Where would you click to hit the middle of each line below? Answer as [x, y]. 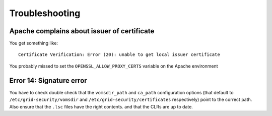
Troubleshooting [45, 13]
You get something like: [33, 43]
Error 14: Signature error [48, 80]
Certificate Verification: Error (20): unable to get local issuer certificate [119, 55]
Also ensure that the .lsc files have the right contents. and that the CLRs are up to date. [101, 106]
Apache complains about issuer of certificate [82, 31]
